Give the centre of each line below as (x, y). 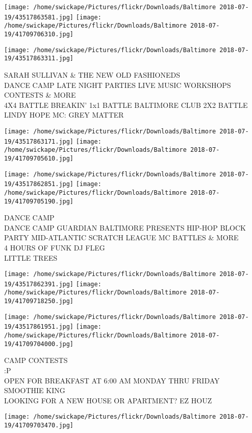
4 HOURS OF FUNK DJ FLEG (55, 247)
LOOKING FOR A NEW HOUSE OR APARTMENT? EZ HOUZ (108, 400)
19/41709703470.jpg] (39, 425)
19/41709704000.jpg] (39, 344)
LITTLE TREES (31, 257)
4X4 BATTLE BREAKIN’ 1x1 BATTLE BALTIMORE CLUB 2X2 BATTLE (126, 105)
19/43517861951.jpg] (39, 327)
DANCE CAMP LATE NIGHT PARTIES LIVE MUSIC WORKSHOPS (118, 85)
